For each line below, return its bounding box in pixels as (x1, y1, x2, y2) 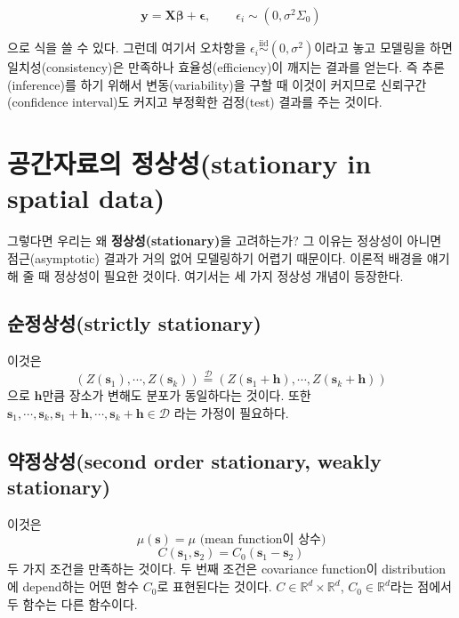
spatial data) (7, 180, 165, 216)
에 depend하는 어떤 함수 (7, 577, 140, 596)
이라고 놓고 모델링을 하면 (314, 38, 453, 57)
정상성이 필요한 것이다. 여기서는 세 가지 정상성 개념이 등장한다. (53, 266, 404, 285)
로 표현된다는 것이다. (157, 577, 272, 596)
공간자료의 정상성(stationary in (7, 145, 372, 181)
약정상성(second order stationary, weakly (7, 446, 382, 474)
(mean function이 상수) (199, 534, 326, 547)
